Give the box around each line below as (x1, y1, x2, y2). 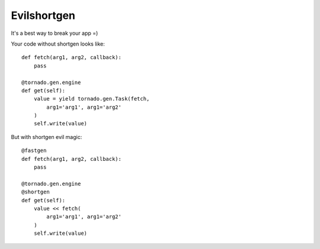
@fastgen (21, 147, 47, 154)
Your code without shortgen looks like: (11, 40, 105, 47)
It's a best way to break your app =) (11, 30, 98, 37)
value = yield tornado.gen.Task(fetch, (33, 95, 150, 102)
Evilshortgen (11, 9, 75, 22)
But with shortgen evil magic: (11, 133, 82, 140)
